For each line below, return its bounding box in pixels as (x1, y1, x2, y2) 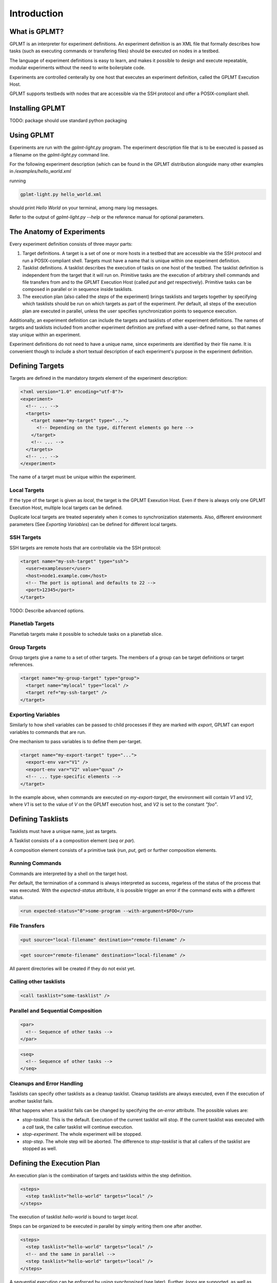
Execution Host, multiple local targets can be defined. (9, 504, 123, 511)
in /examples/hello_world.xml (9, 168, 71, 174)
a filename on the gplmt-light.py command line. (9, 151, 110, 158)
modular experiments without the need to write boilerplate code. (9, 65, 146, 71)
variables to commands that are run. (9, 729, 86, 735)
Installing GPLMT (9, 104, 66, 113)
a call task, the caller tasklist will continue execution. (22, 1124, 133, 1130)
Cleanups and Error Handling (9, 1080, 83, 1087)
